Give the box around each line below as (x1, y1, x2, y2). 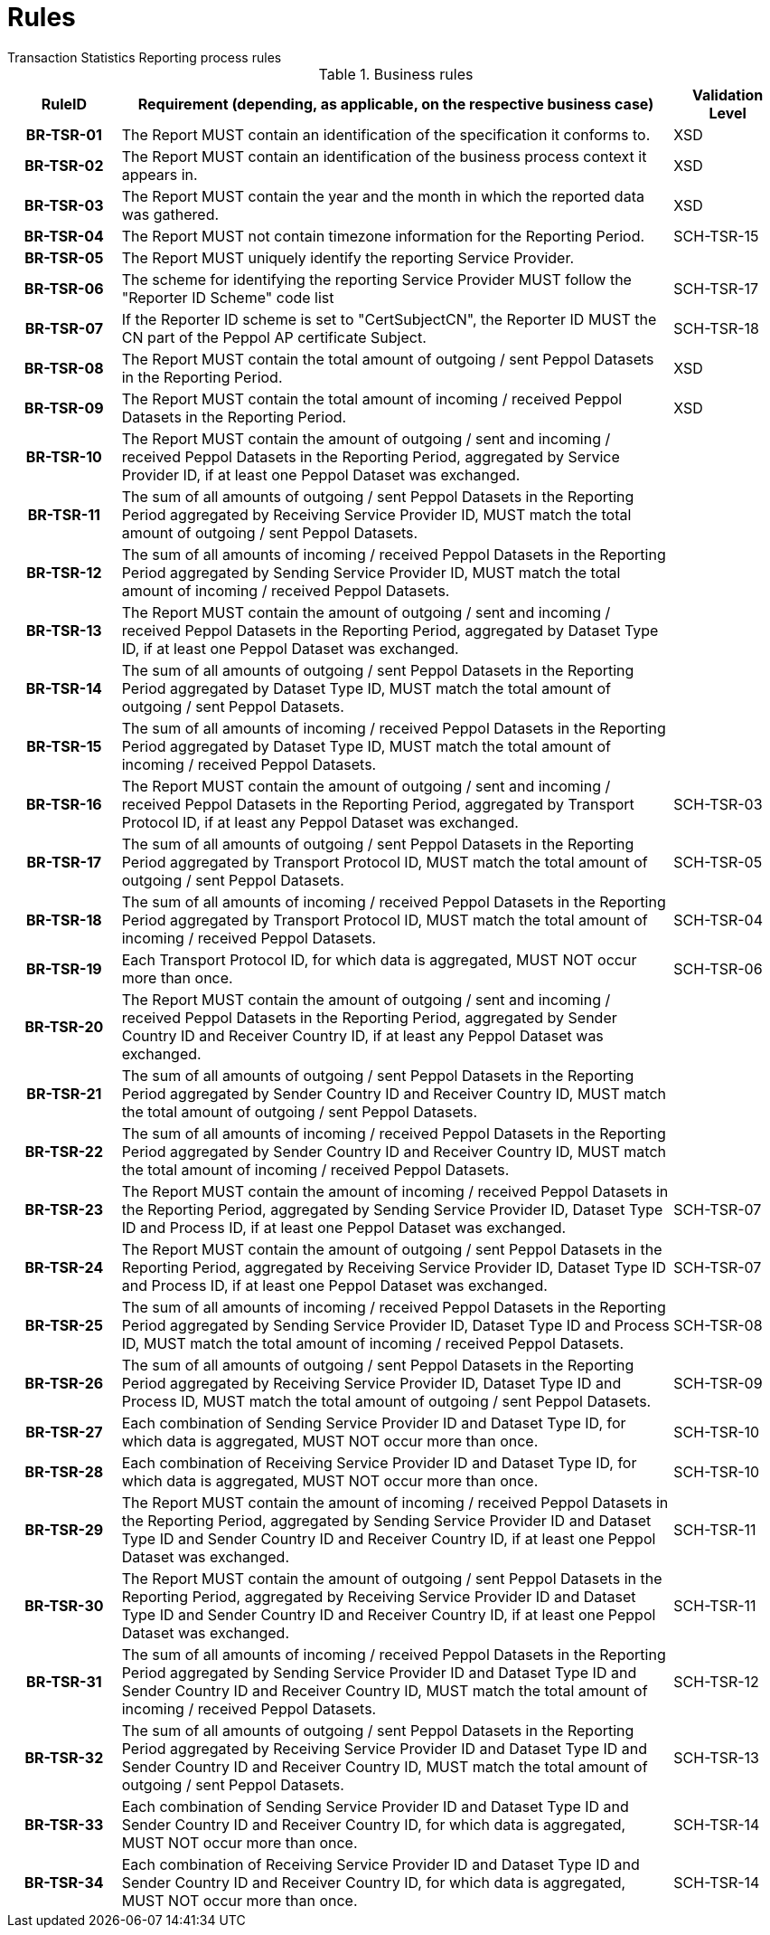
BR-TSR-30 (24, 1596, 104, 1615)
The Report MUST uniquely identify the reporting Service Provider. (121, 248, 575, 267)
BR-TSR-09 (24, 398, 104, 417)
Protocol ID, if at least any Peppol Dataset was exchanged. (121, 812, 519, 831)
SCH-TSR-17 (673, 279, 759, 298)
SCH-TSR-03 (673, 794, 763, 813)
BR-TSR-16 (26, 794, 102, 813)
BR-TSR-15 (26, 736, 102, 755)
